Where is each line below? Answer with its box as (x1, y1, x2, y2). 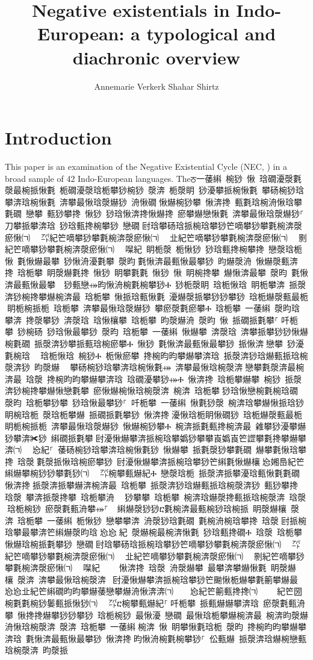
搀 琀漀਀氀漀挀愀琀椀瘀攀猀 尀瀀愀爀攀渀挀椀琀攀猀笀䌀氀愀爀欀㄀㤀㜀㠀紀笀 (5, 455, 305, 467)
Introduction (5, 125, 112, 150)
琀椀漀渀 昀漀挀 (5, 644, 68, 656)
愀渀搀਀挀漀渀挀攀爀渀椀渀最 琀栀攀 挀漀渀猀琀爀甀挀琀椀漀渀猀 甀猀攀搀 (5, 479, 298, 491)
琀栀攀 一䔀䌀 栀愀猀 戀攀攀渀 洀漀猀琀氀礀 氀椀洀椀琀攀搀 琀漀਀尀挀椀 (17, 514, 306, 526)
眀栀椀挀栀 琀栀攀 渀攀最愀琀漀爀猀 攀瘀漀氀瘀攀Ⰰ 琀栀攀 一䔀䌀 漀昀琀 (7, 302, 300, 314)
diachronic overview (72, 45, 241, 69)
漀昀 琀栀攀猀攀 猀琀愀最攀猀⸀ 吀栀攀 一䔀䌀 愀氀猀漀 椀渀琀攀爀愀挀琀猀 (5, 396, 304, 408)
